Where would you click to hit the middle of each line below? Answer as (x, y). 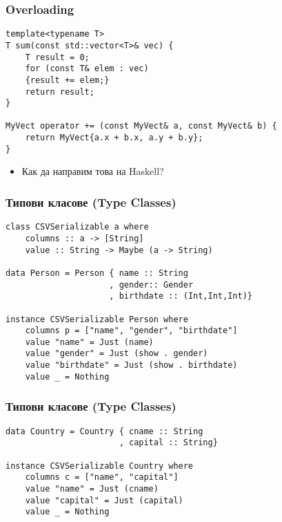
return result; (60, 92)
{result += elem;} (67, 80)
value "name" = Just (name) (89, 342)
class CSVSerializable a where (77, 227)
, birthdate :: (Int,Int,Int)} (181, 296)
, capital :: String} (168, 443)
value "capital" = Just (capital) (104, 500)
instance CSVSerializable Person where (97, 319)
